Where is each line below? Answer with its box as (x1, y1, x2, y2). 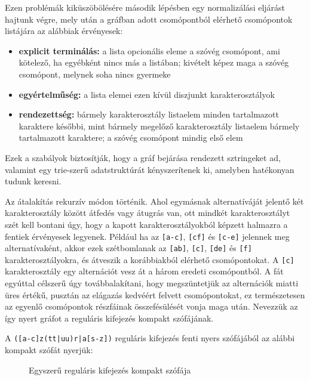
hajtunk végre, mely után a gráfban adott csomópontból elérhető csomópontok (5, 13, 293, 25)
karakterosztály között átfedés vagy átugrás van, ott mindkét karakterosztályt (5, 206, 290, 219)
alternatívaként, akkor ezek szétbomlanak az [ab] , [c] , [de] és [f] (5, 242, 252, 254)
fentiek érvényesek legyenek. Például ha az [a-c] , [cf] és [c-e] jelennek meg (5, 230, 290, 242)
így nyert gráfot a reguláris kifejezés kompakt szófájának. (5, 311, 214, 324)
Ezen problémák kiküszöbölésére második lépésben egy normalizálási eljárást (5, 1, 286, 13)
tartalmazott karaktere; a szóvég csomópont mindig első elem (19, 131, 243, 144)
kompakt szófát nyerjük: (5, 344, 93, 356)
